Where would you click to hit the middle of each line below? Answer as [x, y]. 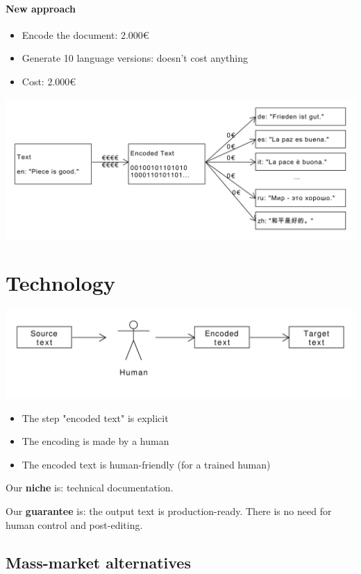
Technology [60, 283]
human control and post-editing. [74, 524]
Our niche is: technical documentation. [90, 488]
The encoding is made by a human [95, 441]
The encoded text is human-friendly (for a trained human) [146, 464]
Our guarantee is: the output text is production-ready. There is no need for [169, 511]
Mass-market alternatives [98, 562]
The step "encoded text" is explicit [95, 417]
